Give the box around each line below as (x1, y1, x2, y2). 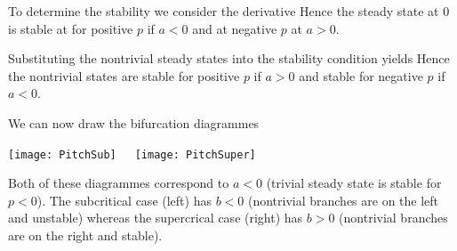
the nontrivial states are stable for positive (8, 66, 240, 85)
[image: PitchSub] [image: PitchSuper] (8, 148, 256, 161)
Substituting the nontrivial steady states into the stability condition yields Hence (8, 49, 450, 68)
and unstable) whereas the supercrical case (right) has (8, 208, 303, 227)
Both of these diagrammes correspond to (8, 174, 229, 192)
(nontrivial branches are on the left (247, 190, 439, 209)
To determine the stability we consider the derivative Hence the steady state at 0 (8, 2, 450, 20)
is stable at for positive (8, 19, 133, 37)
